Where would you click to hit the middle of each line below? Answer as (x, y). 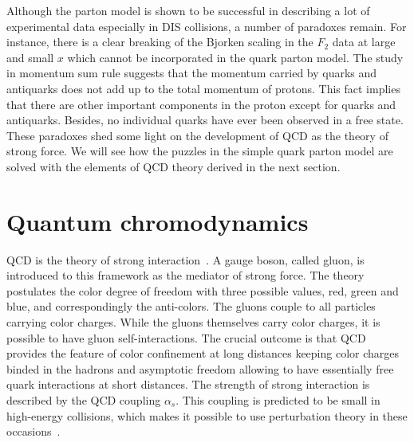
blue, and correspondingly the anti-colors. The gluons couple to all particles (191, 306)
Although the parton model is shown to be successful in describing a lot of (188, 10)
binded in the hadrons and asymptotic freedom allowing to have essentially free (200, 368)
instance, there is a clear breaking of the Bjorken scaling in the (160, 42)
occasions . (34, 431)
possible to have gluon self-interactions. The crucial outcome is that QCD (186, 337)
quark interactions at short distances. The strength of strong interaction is (188, 384)
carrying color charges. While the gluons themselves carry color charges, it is (193, 322)
